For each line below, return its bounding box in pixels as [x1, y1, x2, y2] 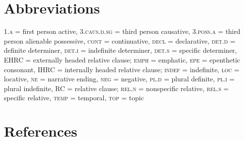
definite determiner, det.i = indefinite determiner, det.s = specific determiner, [4, 45, 237, 55]
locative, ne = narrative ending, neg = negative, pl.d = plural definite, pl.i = [4, 74, 235, 84]
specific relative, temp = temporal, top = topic [4, 93, 144, 103]
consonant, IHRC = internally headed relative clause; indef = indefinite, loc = [4, 64, 240, 74]
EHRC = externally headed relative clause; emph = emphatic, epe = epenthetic [4, 54, 240, 64]
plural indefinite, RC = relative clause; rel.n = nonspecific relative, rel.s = [4, 83, 229, 93]
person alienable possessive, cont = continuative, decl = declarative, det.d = [4, 35, 236, 46]
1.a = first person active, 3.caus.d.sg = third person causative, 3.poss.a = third [4, 26, 241, 36]
